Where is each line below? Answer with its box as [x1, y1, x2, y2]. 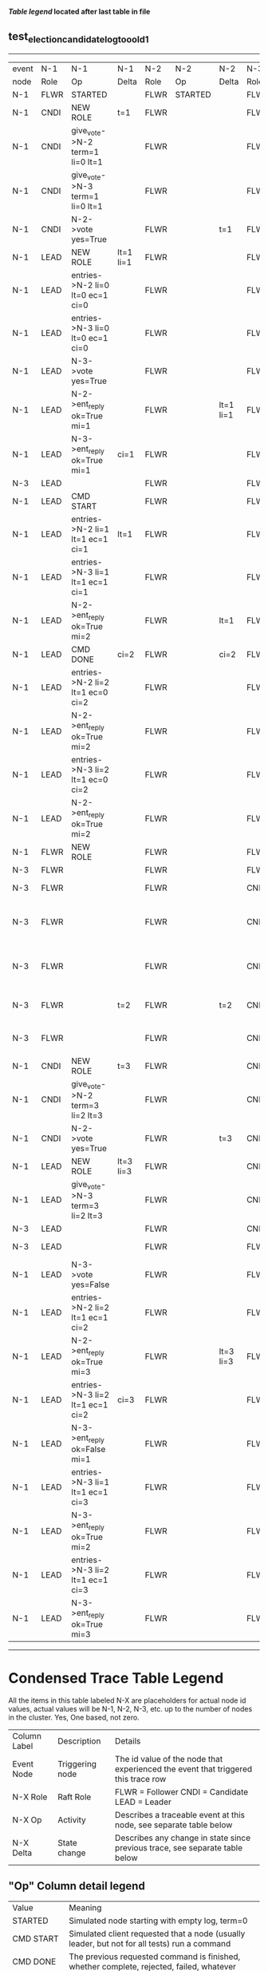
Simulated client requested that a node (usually [69, 1928, 246, 1939]
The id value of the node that [114, 1753, 223, 1764]
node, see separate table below [114, 1819, 233, 1830]
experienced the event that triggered [114, 1763, 253, 1775]
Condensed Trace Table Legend [8, 1669, 224, 1687]
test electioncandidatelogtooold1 [8, 30, 149, 46]
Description [57, 1736, 101, 1747]
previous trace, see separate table [114, 1842, 243, 1853]
